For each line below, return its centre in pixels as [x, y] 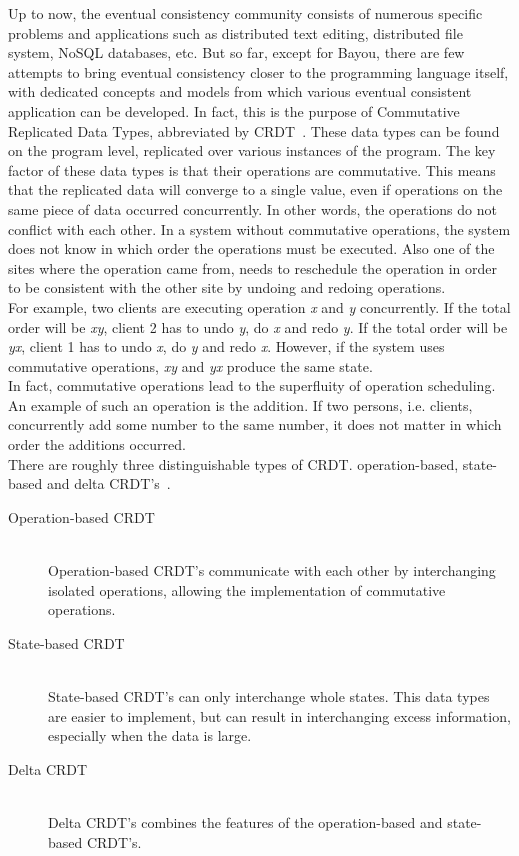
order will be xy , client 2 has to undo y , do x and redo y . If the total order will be [258, 326]
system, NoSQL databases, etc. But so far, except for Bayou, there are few [236, 52]
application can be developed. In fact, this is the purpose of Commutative [234, 110]
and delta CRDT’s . [108, 483]
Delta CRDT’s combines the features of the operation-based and [245, 821]
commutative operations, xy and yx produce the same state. [190, 365]
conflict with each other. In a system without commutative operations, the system [259, 228]
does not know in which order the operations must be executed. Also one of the [251, 248]
